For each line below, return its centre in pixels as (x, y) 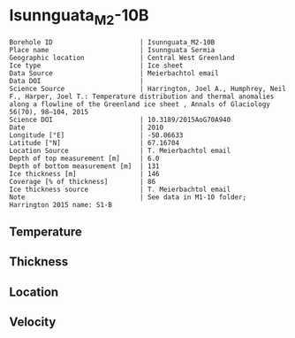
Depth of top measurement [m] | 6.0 (85, 158)
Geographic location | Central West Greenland (122, 58)
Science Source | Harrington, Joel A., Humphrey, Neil (148, 88)
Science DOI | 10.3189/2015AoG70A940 (120, 119)
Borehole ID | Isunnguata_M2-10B (112, 42)
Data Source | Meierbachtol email (114, 73)
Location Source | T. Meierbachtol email (120, 150)
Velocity (33, 323)
